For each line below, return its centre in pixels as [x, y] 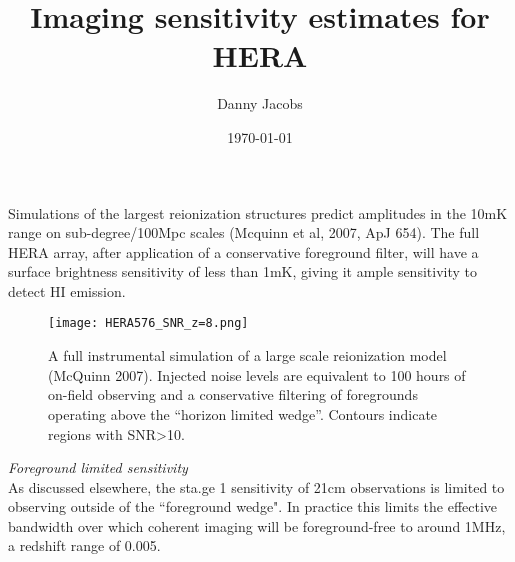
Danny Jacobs [260, 103]
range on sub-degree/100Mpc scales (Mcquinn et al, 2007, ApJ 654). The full [244, 232]
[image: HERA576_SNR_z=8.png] [148, 323]
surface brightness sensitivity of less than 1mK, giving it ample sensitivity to [242, 271]
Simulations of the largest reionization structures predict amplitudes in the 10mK [258, 212]
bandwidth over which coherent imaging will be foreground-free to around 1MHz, [257, 525]
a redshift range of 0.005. [84, 545]
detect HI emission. [67, 290]
